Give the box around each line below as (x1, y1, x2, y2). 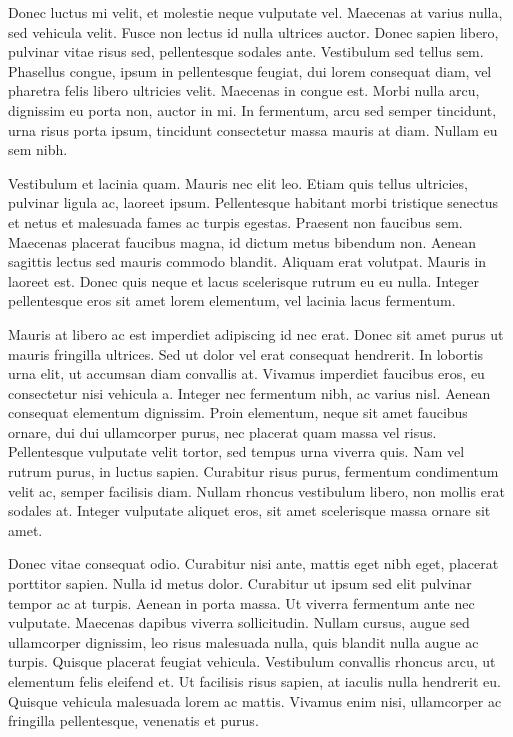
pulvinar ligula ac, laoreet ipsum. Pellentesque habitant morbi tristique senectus (8, 192, 498, 213)
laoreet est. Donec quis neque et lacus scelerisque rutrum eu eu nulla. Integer (8, 270, 479, 291)
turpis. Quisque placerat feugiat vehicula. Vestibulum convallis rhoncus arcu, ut (8, 651, 496, 672)
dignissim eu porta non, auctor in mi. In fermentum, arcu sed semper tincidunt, (8, 99, 497, 120)
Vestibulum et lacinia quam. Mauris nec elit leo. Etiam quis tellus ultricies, (8, 172, 468, 193)
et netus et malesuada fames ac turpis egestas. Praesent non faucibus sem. (8, 211, 463, 232)
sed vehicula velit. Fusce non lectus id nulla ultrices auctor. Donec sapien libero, (8, 21, 499, 42)
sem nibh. (8, 139, 68, 160)
